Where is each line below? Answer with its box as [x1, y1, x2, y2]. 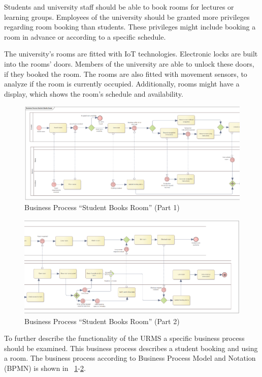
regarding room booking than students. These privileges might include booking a [4, 21, 256, 32]
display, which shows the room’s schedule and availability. [4, 88, 183, 99]
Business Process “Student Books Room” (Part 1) [24, 202, 180, 213]
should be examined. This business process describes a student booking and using [4, 342, 258, 353]
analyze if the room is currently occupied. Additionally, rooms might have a [4, 78, 240, 89]
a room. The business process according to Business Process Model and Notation [4, 353, 256, 363]
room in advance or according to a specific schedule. [4, 31, 166, 42]
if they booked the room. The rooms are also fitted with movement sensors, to [4, 68, 247, 79]
